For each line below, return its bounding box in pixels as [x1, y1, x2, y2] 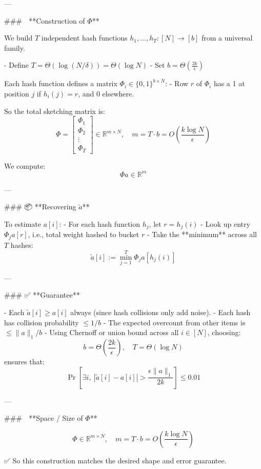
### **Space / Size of [4, 413, 83, 423]
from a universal [201, 32, 253, 43]
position [4, 88, 29, 99]
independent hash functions [41, 32, 128, 43]
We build [4, 32, 33, 43]
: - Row [165, 78, 189, 89]
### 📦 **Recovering [4, 201, 76, 212]
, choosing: [207, 327, 241, 338]
